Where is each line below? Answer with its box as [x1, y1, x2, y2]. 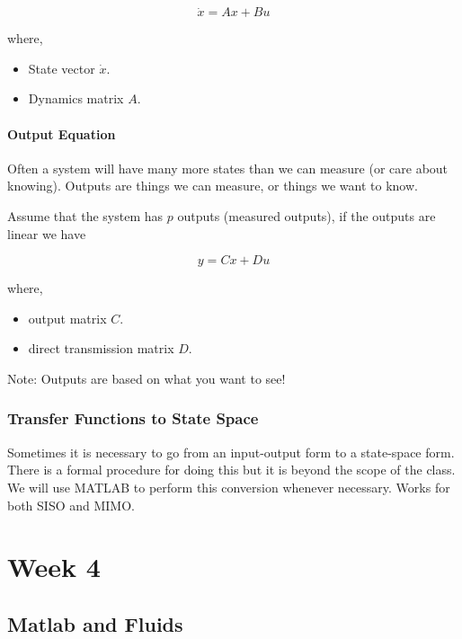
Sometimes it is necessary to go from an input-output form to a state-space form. [7, 442, 455, 461]
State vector [28, 58, 95, 77]
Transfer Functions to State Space [7, 407, 259, 430]
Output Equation [7, 124, 116, 143]
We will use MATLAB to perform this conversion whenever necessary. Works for [7, 477, 450, 496]
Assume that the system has [7, 206, 164, 225]
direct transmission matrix [28, 339, 174, 358]
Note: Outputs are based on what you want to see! [7, 368, 286, 387]
